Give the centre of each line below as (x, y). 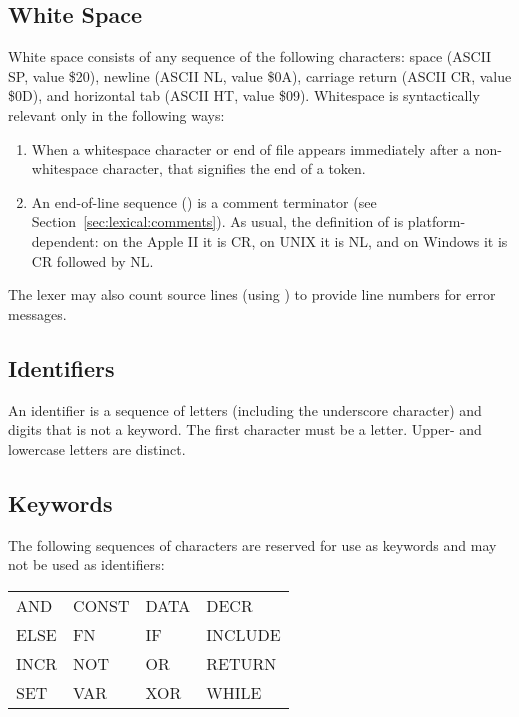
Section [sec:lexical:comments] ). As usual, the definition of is (217, 221)
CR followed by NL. (92, 260)
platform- (436, 221)
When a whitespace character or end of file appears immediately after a (251, 148)
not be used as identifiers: (86, 564)
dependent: (65, 240)
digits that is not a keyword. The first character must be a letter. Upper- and (245, 429)
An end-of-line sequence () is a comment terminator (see (204, 201)
